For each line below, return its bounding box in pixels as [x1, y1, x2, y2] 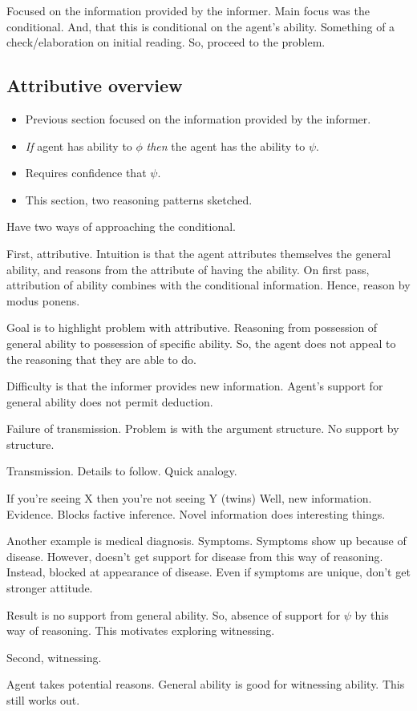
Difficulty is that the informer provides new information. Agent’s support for [6, 378, 383, 394]
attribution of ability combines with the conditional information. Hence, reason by [6, 277, 411, 293]
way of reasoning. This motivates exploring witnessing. [6, 622, 275, 639]
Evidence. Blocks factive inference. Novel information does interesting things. [6, 505, 386, 522]
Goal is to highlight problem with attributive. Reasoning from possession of [6, 319, 378, 336]
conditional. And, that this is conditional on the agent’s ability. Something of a [6, 18, 395, 34]
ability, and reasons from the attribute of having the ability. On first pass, [6, 261, 370, 277]
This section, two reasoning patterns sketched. [25, 191, 253, 208]
